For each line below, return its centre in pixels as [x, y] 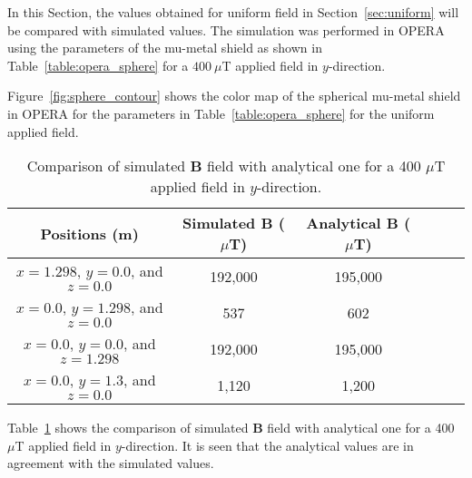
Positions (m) [89, 233]
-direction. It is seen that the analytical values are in [267, 445]
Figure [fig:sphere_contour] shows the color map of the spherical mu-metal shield [234, 96]
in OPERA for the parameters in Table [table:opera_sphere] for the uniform [221, 113]
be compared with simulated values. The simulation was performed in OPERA [226, 29]
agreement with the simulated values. [111, 463]
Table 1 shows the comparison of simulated [128, 428]
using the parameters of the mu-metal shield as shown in [165, 48]
